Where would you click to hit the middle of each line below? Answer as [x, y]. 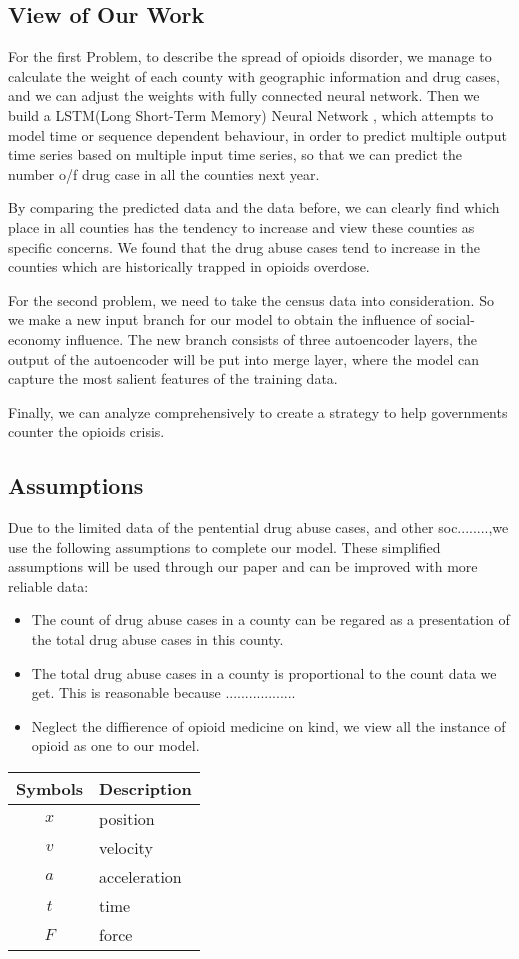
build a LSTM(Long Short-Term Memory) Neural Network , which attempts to [251, 114]
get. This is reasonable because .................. [163, 692]
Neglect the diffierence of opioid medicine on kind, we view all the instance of [268, 725]
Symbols [50, 789]
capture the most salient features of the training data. [173, 378]
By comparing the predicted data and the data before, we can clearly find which [254, 207]
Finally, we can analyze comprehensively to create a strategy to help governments [258, 411]
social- [455, 319]
